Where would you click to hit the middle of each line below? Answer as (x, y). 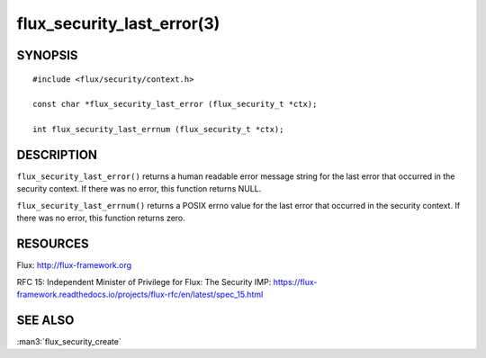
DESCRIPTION (57, 154)
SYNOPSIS (47, 55)
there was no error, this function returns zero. (101, 218)
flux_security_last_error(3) (118, 23)
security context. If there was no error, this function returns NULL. (139, 189)
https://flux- (296, 282)
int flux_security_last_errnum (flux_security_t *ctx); (158, 130)
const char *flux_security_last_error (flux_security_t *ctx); (175, 104)
